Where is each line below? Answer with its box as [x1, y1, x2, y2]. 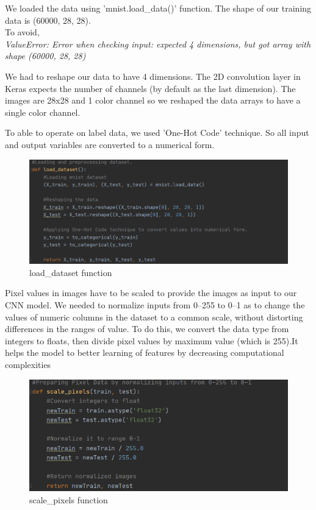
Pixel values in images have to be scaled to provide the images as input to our [5, 286, 297, 299]
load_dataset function [29, 266, 112, 278]
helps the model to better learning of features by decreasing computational [5, 346, 284, 359]
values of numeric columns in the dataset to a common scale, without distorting [5, 310, 303, 323]
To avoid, [5, 26, 40, 38]
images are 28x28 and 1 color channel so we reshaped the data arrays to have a [5, 94, 301, 107]
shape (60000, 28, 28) [5, 49, 86, 62]
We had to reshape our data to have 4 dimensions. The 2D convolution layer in [5, 69, 301, 82]
